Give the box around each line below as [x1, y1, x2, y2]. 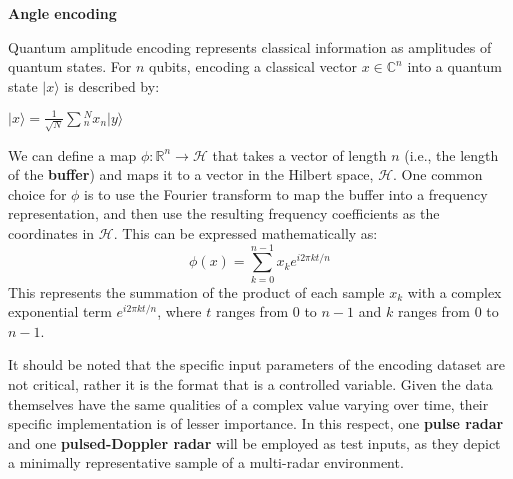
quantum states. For [8, 56, 132, 77]
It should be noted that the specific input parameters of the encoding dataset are [8, 354, 506, 375]
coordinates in [8, 222, 95, 243]
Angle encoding [8, 3, 117, 23]
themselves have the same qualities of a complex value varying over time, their [8, 393, 489, 414]
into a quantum [407, 56, 502, 77]
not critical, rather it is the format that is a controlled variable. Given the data [8, 374, 493, 395]
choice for [8, 183, 67, 204]
